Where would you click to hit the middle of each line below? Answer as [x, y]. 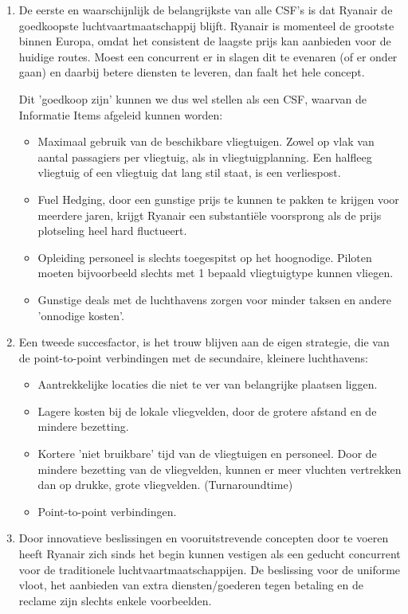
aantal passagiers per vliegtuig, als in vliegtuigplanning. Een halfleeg [205, 156]
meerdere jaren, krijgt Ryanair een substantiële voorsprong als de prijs [210, 215]
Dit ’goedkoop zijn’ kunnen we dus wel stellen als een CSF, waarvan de [192, 98]
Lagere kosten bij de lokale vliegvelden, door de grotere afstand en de [207, 411]
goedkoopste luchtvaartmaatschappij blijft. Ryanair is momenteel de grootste [206, 25]
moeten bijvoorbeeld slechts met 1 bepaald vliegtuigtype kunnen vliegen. [216, 273]
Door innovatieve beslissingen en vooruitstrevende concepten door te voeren [204, 538]
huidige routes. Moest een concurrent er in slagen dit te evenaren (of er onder [208, 56]
